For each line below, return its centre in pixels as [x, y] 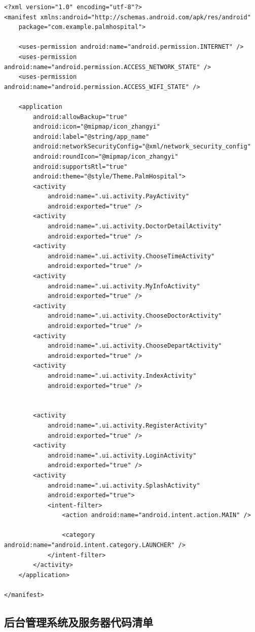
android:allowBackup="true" [80, 117]
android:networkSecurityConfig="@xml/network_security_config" [142, 147]
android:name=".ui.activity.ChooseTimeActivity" [131, 256]
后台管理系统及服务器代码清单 [79, 622]
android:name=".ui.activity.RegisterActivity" [127, 425]
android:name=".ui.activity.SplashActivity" [124, 485]
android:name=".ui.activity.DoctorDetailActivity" [135, 227]
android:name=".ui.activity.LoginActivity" [122, 455]
